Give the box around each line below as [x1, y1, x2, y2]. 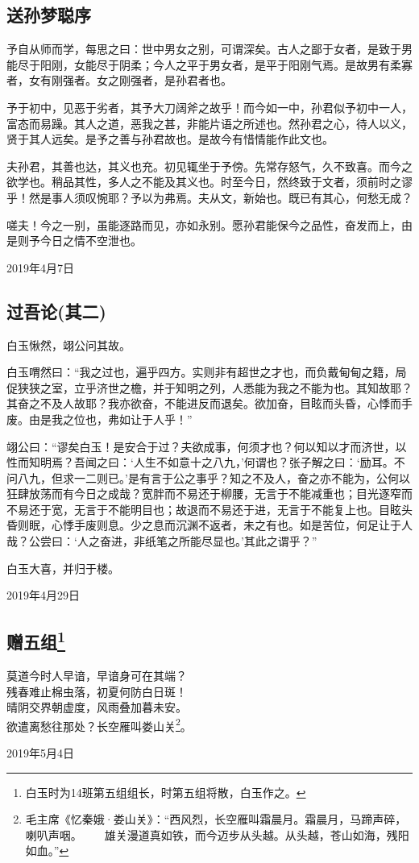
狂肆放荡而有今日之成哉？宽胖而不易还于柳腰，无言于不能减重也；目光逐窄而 [6, 485, 413, 502]
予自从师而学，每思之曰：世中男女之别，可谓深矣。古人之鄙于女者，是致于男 [6, 40, 413, 57]
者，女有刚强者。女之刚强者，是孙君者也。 [6, 72, 232, 89]
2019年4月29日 [6, 587, 80, 604]
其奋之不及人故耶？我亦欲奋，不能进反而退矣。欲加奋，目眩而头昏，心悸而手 [6, 395, 413, 412]
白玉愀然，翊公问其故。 [6, 336, 131, 353]
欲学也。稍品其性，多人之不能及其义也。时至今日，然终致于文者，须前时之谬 [6, 173, 413, 190]
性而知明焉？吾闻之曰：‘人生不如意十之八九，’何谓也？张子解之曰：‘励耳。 [6, 454, 394, 471]
